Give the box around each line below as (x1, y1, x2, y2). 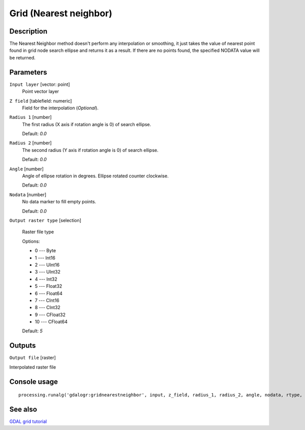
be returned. (9, 54, 36, 60)
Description (9, 27, 48, 36)
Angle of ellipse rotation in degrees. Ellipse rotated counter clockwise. (22, 173, 169, 179)
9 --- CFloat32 (35, 312, 66, 318)
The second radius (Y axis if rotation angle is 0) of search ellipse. (22, 147, 159, 153)
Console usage (9, 377, 58, 386)
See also (9, 405, 38, 414)
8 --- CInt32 (35, 304, 60, 311)
